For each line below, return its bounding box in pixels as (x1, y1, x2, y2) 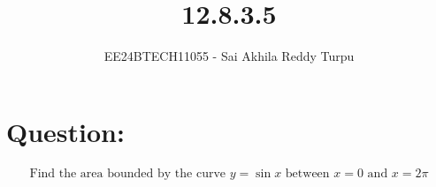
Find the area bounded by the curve (29, 167, 226, 180)
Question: (6, 113, 125, 149)
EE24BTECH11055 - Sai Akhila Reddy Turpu (103, 47, 355, 65)
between (285, 167, 330, 180)
